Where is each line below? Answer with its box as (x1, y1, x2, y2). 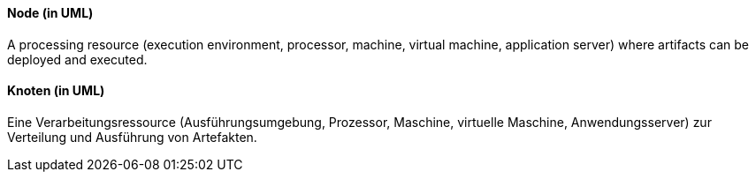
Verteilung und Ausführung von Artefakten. (7, 129, 257, 145)
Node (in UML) (7, 5, 94, 20)
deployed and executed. (7, 51, 148, 67)
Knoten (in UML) (7, 83, 105, 99)
